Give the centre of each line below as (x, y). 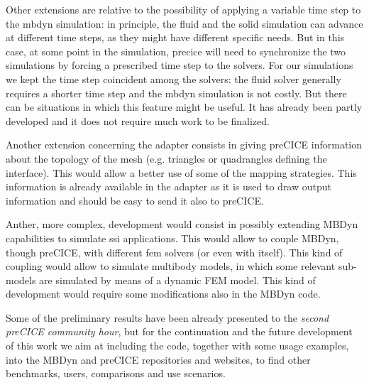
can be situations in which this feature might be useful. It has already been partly (184, 107)
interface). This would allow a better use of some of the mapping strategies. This (181, 172)
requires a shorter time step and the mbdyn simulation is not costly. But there (176, 93)
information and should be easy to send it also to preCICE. (135, 200)
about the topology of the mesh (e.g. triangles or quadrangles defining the (166, 158)
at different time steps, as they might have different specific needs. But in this (175, 37)
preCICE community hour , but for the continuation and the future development (179, 331)
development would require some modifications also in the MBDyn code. (163, 294)
